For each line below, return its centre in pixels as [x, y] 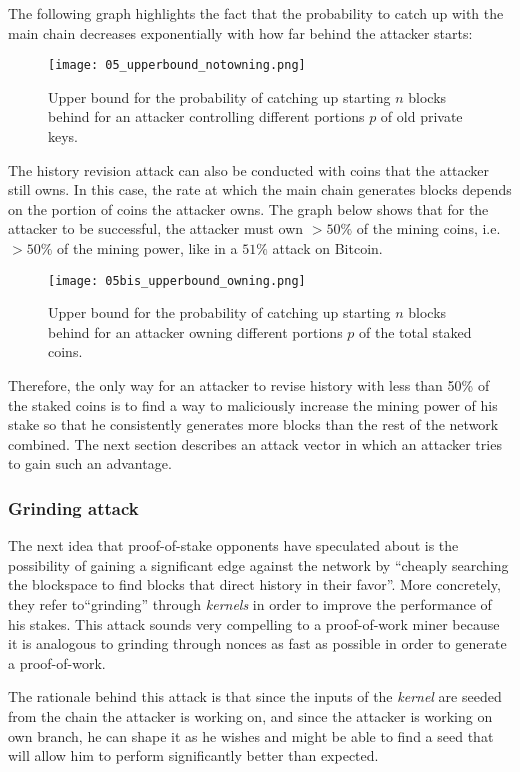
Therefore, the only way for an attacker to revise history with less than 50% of [249, 385]
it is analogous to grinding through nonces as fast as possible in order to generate [257, 643]
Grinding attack [73, 507]
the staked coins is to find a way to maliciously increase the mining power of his [253, 404]
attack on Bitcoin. [327, 248]
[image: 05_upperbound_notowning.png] [177, 65]
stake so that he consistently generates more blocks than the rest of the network [253, 424]
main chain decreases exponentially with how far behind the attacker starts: [240, 32]
